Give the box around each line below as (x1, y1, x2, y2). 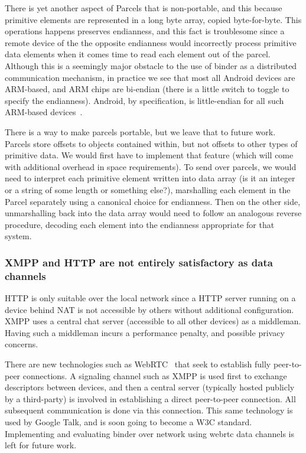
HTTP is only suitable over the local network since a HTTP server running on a (5, 292, 296, 304)
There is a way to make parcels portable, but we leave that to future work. (5, 125, 276, 138)
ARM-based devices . (5, 106, 83, 118)
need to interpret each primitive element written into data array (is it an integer (5, 172, 295, 184)
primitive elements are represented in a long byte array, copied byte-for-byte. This (5, 13, 302, 25)
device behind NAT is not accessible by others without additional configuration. (5, 303, 294, 315)
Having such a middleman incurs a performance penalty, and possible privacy (5, 326, 285, 338)
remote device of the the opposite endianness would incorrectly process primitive (5, 36, 297, 48)
